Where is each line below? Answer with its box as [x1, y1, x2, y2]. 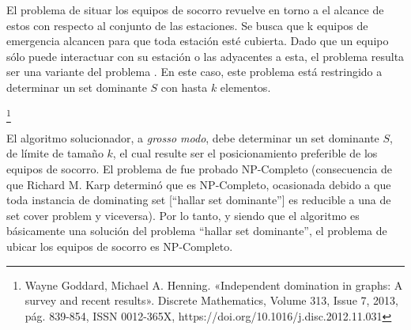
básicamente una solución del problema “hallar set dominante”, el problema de [6, 222, 387, 239]
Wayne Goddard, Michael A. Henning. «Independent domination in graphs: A [25, 276, 403, 293]
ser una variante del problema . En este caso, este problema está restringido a [6, 63, 383, 80]
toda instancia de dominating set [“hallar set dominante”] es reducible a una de [6, 192, 391, 208]
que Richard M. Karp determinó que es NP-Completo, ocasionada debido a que [6, 176, 391, 192]
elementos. [220, 78, 271, 95]
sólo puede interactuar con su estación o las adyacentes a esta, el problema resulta [6, 47, 405, 64]
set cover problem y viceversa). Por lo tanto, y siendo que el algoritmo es [6, 207, 360, 223]
